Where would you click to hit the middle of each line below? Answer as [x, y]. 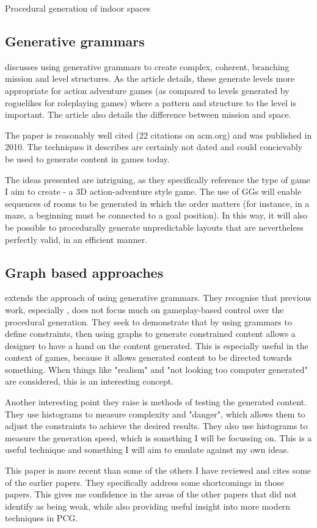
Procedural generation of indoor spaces [78, 8]
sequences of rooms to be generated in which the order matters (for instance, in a [157, 203]
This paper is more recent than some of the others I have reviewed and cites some [158, 470]
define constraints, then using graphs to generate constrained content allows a [150, 334]
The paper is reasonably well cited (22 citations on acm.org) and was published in [158, 135]
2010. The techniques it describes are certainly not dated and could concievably [154, 147]
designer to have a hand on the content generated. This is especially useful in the [157, 345]
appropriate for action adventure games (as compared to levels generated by [147, 90]
